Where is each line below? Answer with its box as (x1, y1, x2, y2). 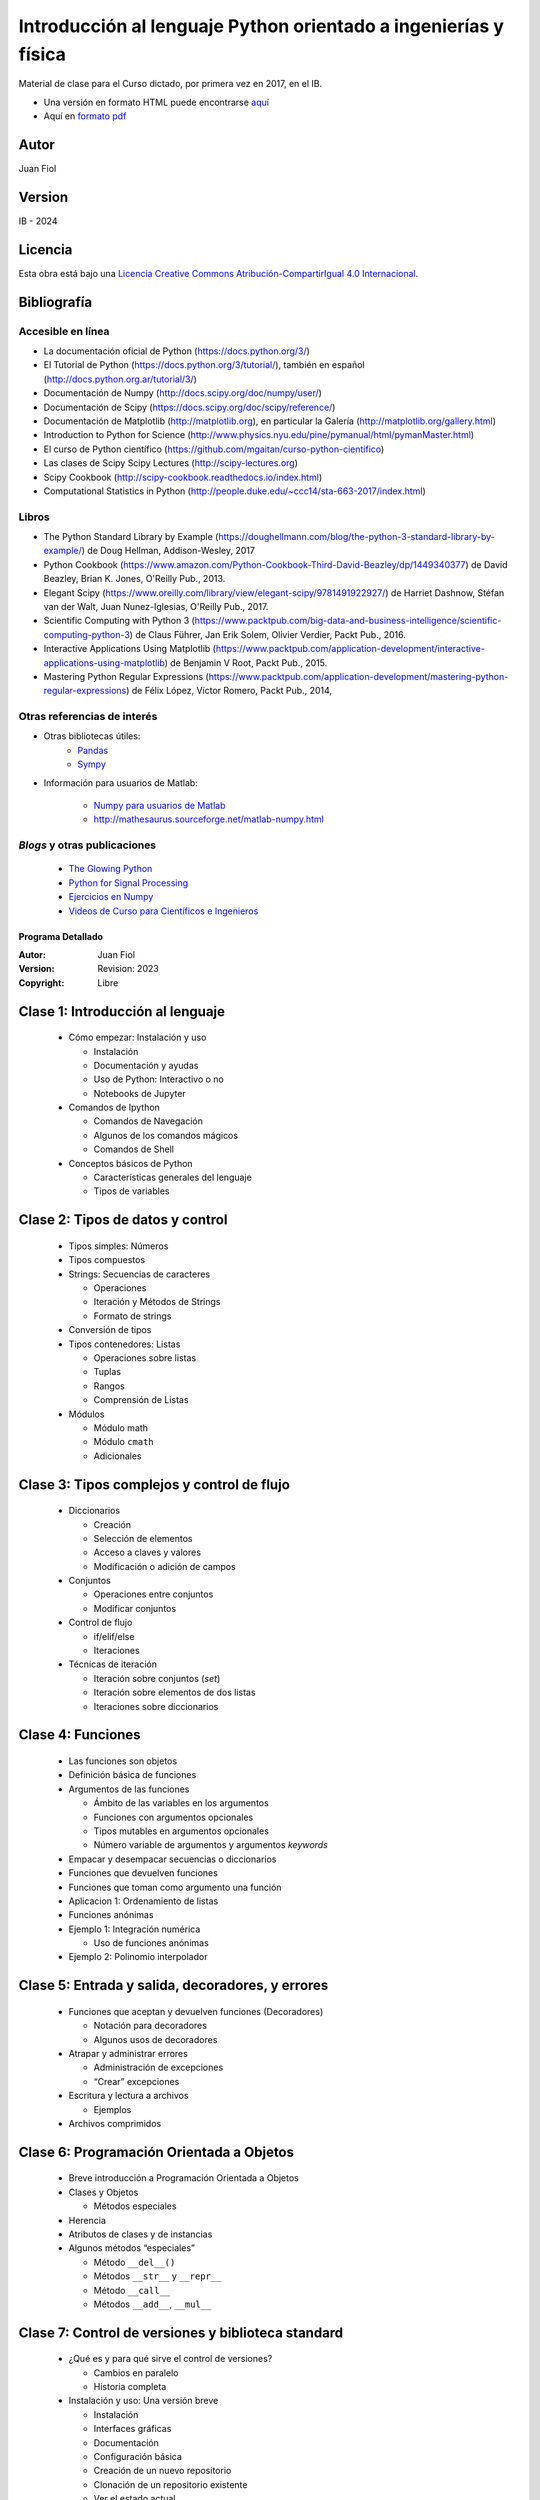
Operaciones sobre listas (93, 1351, 197, 1364)
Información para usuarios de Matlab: (43, 776, 199, 789)
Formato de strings (93, 1310, 172, 1322)
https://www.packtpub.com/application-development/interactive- (215, 643, 485, 655)
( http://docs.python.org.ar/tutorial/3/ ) (43, 373, 197, 385)
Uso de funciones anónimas (93, 1937, 209, 1949)
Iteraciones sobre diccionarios (93, 1700, 219, 1712)
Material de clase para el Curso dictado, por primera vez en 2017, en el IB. (18, 78, 323, 90)
